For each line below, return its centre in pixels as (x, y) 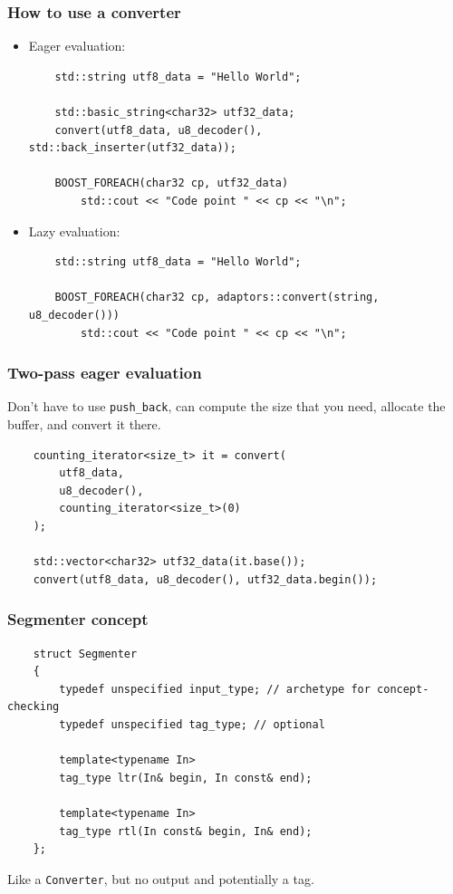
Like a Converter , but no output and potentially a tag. (161, 878)
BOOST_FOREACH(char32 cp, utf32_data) (172, 183)
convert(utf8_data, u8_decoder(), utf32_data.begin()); (205, 579)
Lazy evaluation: (74, 231)
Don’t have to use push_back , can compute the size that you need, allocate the (226, 406)
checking (34, 707)
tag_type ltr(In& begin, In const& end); (186, 778)
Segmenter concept (78, 619)
